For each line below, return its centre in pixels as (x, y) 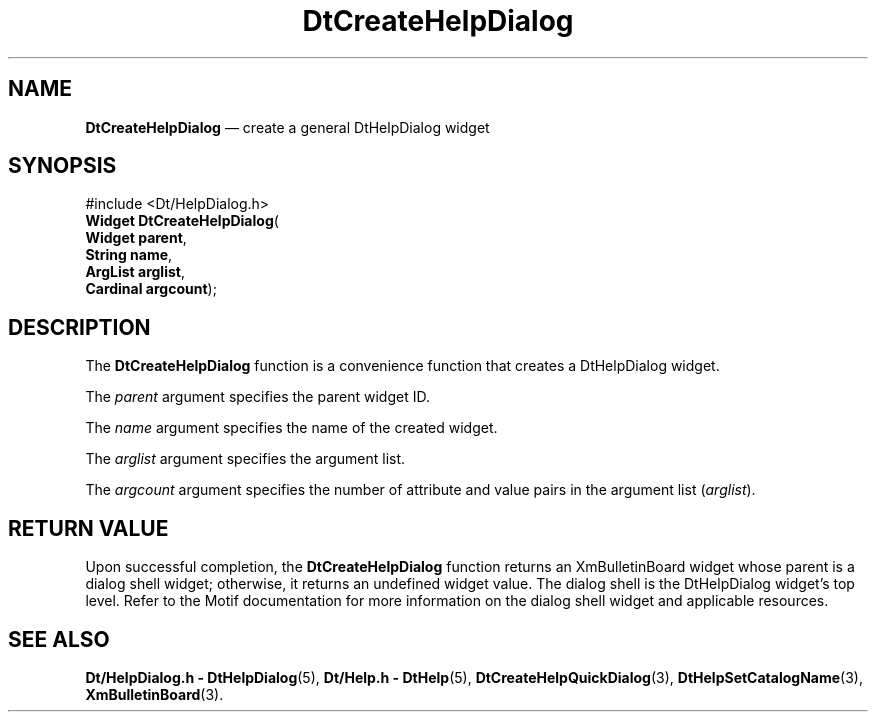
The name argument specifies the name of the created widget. (291, 428)
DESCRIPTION (79, 327)
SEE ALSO (59, 639)
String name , (129, 255)
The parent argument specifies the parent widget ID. (257, 397)
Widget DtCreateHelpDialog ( (182, 221)
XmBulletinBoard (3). (154, 694)
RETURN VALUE (88, 528)
